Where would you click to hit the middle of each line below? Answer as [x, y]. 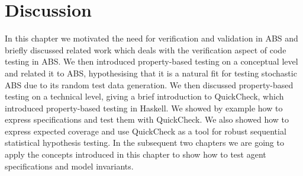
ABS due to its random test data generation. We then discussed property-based [149, 84]
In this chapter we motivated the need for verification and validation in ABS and [151, 38]
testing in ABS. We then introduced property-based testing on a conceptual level [151, 61]
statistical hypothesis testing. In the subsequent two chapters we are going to [144, 143]
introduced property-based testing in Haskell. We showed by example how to [144, 108]
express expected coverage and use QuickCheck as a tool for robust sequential [146, 131]
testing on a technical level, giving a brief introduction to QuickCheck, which [144, 96]
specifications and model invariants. [69, 166]
